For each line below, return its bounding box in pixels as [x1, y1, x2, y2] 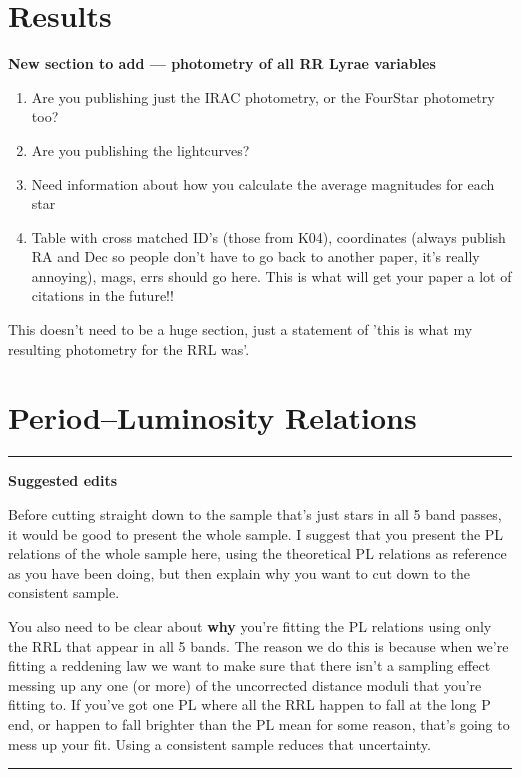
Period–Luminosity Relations [8, 397, 417, 438]
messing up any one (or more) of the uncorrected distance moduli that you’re [8, 674, 482, 695]
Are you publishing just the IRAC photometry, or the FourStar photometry [31, 86, 495, 107]
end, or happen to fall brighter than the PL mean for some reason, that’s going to [8, 713, 510, 734]
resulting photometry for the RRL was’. [8, 338, 250, 359]
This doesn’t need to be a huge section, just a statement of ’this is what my [8, 319, 473, 340]
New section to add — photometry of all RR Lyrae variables [8, 53, 436, 74]
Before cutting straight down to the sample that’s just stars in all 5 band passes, [8, 503, 502, 524]
